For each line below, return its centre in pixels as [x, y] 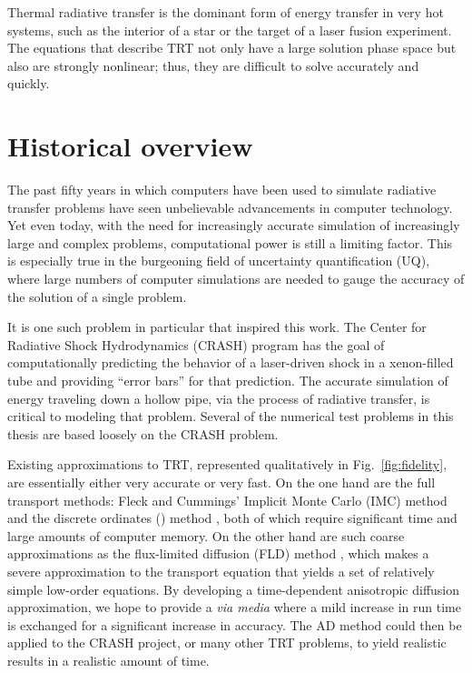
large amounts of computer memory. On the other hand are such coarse [206, 535]
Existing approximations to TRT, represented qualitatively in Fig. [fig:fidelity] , [227, 464]
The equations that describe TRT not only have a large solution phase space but [232, 48]
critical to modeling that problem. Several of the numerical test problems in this [231, 416]
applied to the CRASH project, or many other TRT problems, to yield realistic [227, 643]
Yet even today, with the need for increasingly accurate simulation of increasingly [234, 225]
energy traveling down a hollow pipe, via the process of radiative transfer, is [219, 398]
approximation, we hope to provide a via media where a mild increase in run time [234, 607]
